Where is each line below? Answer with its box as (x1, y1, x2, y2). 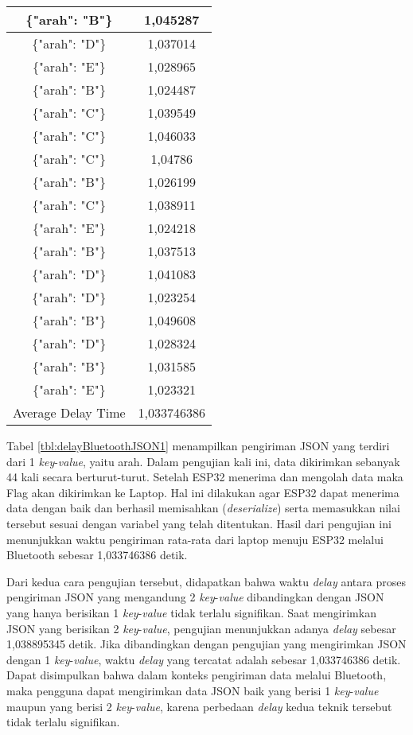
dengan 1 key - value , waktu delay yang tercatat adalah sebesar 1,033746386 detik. (6, 651, 401, 667)
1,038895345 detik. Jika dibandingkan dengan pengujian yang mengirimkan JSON (6, 636, 407, 652)
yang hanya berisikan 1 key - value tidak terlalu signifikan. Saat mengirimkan (6, 604, 376, 620)
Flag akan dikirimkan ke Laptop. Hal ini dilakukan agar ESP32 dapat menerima (6, 484, 399, 500)
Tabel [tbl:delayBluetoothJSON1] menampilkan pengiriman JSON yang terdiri (6, 437, 390, 453)
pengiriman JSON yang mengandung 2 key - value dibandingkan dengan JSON (6, 589, 384, 605)
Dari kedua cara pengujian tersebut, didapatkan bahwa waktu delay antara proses (6, 573, 406, 589)
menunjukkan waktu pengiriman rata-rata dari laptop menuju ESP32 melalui (6, 531, 384, 547)
